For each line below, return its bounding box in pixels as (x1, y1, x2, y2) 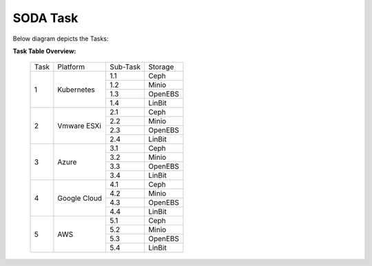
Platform (57, 62, 85, 72)
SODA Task (12, 10, 79, 25)
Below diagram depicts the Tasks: (12, 34, 109, 43)
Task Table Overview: (12, 47, 76, 55)
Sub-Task (110, 62, 141, 72)
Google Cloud (57, 193, 103, 203)
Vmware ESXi (57, 121, 101, 130)
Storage (148, 62, 174, 72)
